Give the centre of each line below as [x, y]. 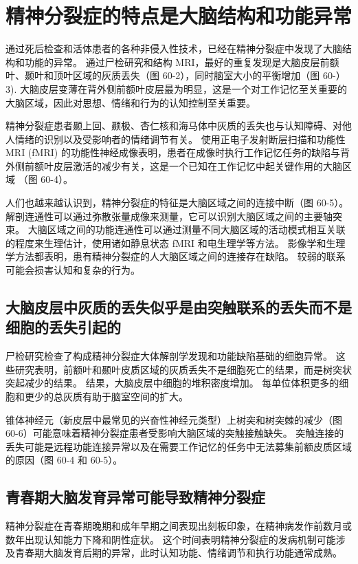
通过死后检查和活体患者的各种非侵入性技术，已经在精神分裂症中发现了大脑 [174, 48]
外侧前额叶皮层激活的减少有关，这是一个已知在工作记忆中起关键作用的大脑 [174, 165]
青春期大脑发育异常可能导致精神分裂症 [135, 497]
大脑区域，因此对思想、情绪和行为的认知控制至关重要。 [131, 102]
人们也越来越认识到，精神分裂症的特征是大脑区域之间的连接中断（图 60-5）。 [177, 203]
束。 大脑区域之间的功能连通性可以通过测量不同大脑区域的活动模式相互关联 [176, 229]
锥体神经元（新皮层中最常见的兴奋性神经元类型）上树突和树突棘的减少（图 [174, 419]
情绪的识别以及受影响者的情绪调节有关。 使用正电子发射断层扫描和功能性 [180, 139]
